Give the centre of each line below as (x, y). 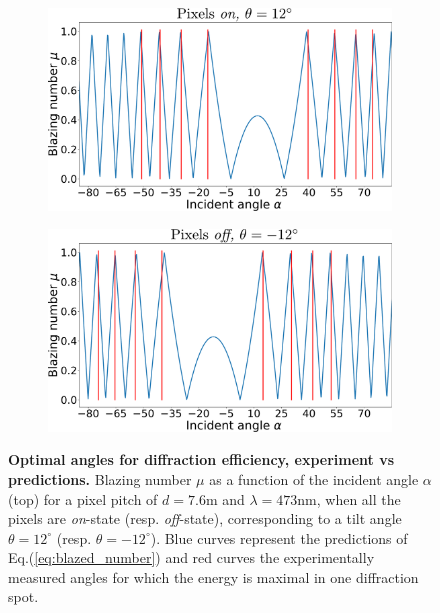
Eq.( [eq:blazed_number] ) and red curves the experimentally (191, 557)
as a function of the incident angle (314, 478)
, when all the (358, 498)
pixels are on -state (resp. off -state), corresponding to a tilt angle (205, 518)
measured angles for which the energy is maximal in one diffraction (213, 576)
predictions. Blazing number (100, 478)
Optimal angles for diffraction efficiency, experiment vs (201, 459)
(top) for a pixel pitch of (83, 498)
